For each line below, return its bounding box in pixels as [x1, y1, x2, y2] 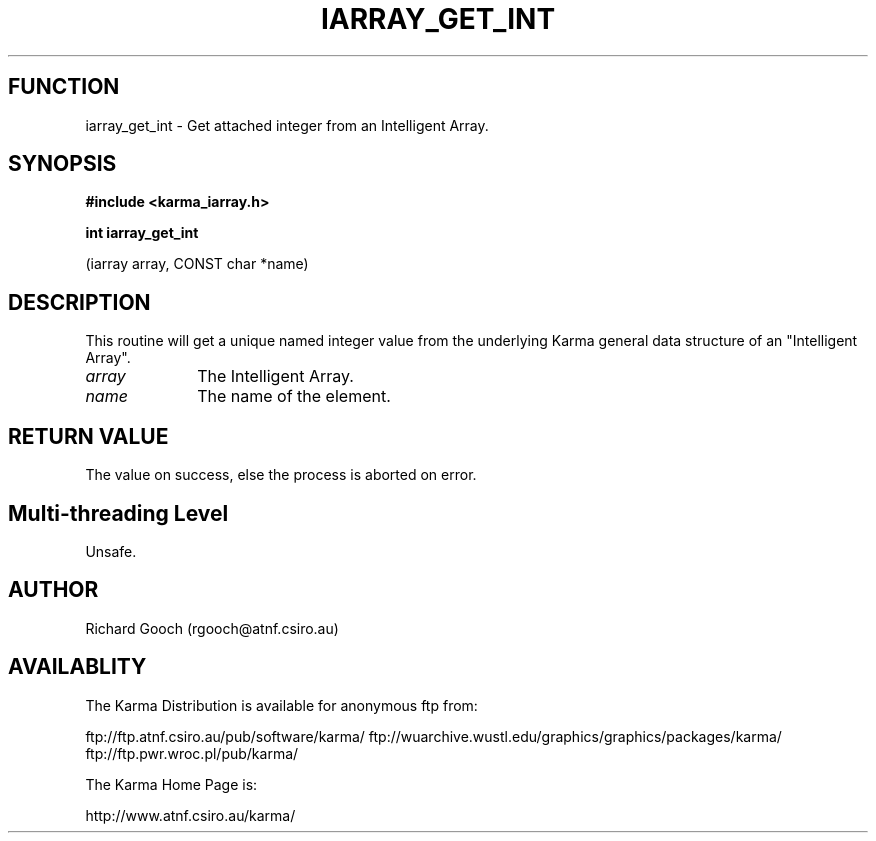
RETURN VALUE [8, 423, 169, 449]
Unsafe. [85, 542, 137, 560]
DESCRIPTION [8, 289, 151, 315]
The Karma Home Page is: [85, 775, 258, 793]
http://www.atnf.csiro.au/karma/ [85, 806, 296, 824]
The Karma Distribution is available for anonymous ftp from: [85, 696, 478, 714]
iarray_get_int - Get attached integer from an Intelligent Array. [85, 116, 489, 134]
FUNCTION [8, 74, 120, 100]
